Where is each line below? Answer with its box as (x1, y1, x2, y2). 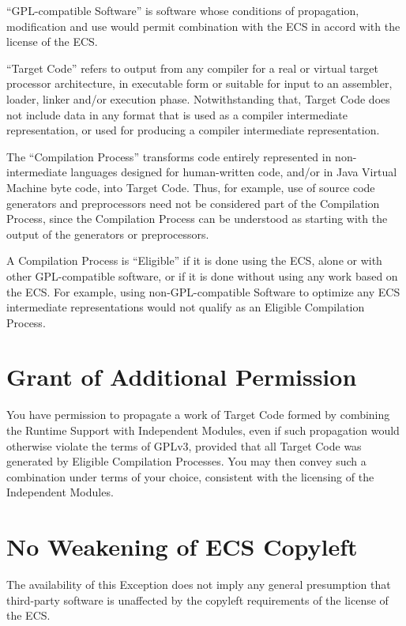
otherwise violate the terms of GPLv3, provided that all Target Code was (6, 437, 362, 454)
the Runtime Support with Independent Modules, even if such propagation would (6, 422, 400, 438)
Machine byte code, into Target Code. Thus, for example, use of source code (6, 179, 375, 195)
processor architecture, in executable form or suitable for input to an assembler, (6, 75, 393, 92)
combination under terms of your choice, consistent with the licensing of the (6, 468, 374, 485)
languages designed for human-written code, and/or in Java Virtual (70, 164, 397, 180)
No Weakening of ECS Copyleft (6, 530, 358, 563)
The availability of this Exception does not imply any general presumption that (6, 576, 391, 593)
